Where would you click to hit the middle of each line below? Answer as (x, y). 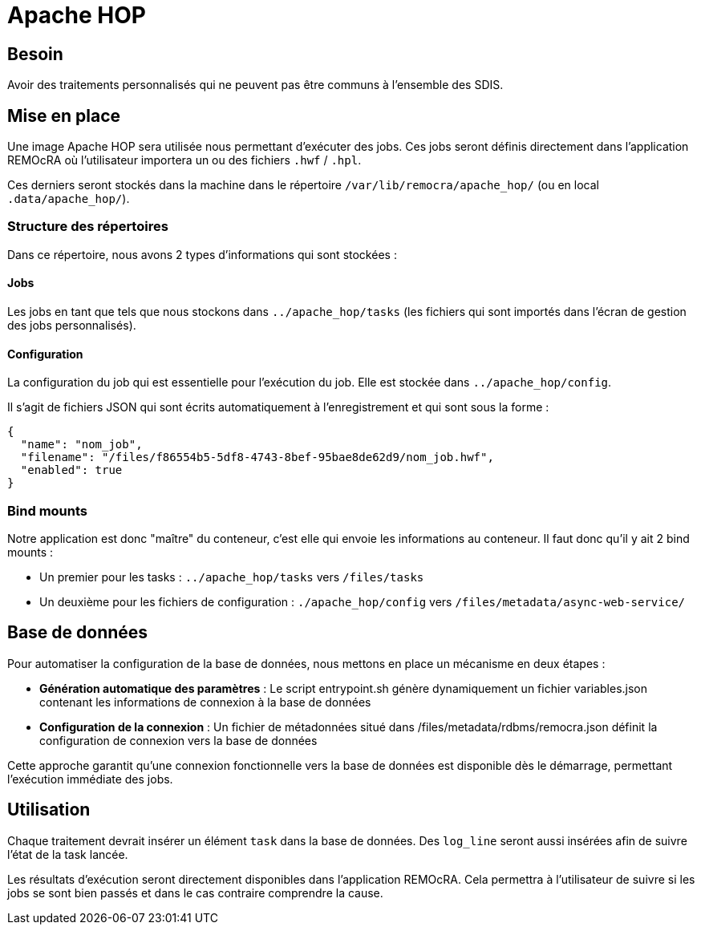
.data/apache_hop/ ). (69, 199)
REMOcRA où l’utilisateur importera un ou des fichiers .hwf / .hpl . (184, 160)
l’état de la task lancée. (68, 854)
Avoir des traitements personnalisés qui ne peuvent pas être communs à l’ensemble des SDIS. (255, 85)
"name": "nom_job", (81, 445)
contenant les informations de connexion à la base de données (205, 702)
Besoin (35, 54)
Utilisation (49, 810)
